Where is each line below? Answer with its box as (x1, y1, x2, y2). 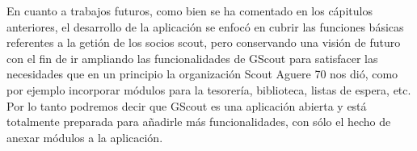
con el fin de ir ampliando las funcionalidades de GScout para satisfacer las (6, 49, 378, 66)
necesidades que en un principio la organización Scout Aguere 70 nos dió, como (6, 65, 398, 82)
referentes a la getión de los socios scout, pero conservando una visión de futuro (6, 34, 401, 51)
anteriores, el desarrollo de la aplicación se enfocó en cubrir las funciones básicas (6, 18, 404, 35)
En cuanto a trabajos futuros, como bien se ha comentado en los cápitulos (6, 2, 373, 19)
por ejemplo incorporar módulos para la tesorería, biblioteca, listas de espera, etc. (6, 81, 411, 98)
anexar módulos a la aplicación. (6, 128, 163, 145)
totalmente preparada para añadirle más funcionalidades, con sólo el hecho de (6, 113, 391, 130)
